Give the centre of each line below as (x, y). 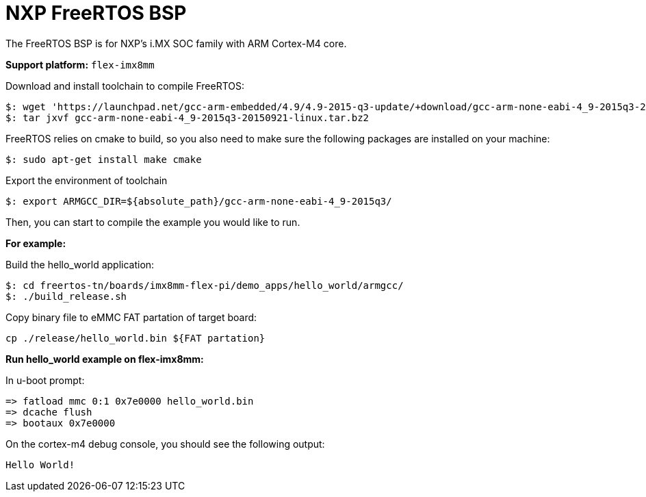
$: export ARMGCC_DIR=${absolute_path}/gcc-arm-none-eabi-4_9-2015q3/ (199, 201)
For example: (36, 243)
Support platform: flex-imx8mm (80, 64)
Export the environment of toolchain (87, 180)
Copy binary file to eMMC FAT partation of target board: (131, 317)
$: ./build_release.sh (66, 296)
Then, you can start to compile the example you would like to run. (153, 222)
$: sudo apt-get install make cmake (104, 159)
